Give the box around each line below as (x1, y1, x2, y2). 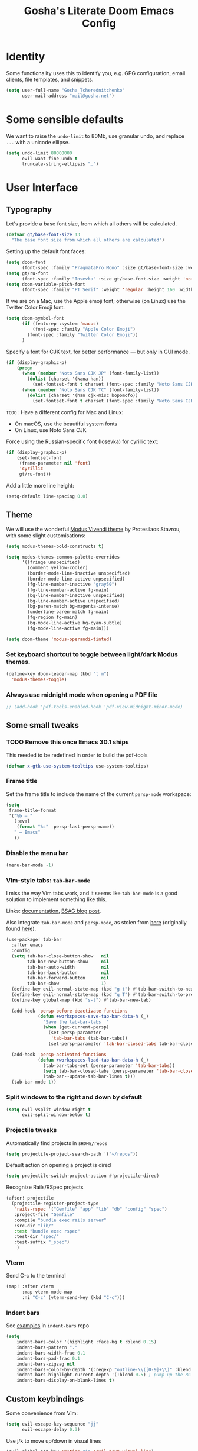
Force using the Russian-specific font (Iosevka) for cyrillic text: (6, 438, 159, 445)
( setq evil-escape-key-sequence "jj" (6, 1421, 99, 1427)
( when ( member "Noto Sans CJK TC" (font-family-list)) (21, 387, 160, 393)
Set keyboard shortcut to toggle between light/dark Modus (6, 650, 178, 658)
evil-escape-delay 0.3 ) (21, 1426, 81, 1433)
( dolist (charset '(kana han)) (27, 376, 104, 382)
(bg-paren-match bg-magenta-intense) (27, 604, 120, 610)
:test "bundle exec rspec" (14, 1228, 81, 1234)
